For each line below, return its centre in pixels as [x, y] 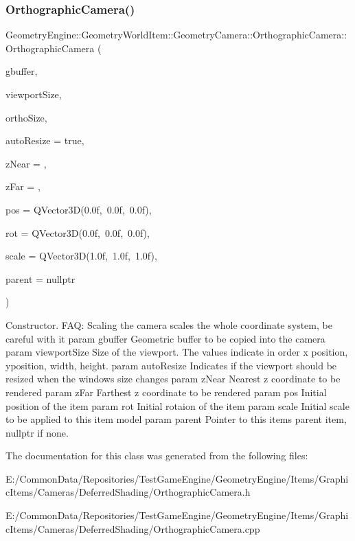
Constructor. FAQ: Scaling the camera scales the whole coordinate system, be [169, 324]
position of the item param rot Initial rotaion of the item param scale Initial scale [177, 405]
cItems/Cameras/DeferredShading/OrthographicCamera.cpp [133, 528]
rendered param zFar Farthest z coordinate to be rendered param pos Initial [166, 392]
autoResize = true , [45, 140]
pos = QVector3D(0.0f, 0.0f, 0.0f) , [79, 209]
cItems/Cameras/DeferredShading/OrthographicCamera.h [128, 492]
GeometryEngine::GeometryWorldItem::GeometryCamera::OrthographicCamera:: [176, 35]
